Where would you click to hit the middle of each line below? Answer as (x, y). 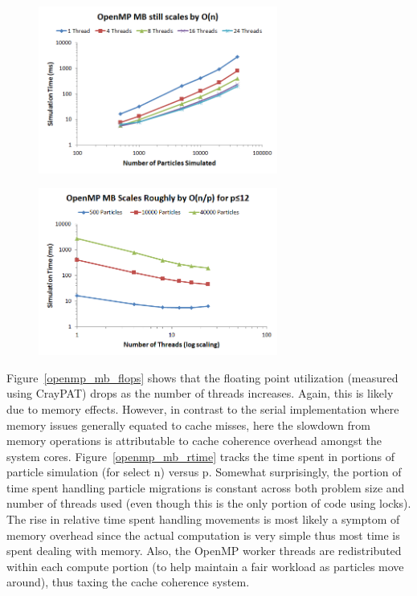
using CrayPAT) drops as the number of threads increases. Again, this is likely (200, 393)
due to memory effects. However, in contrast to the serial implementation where (203, 408)
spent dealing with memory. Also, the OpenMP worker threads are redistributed (204, 551)
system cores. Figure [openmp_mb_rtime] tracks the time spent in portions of (201, 456)
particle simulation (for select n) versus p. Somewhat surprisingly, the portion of (204, 472)
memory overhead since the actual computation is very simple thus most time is (203, 535)
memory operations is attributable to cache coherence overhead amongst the (194, 441)
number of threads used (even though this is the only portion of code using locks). (209, 503)
